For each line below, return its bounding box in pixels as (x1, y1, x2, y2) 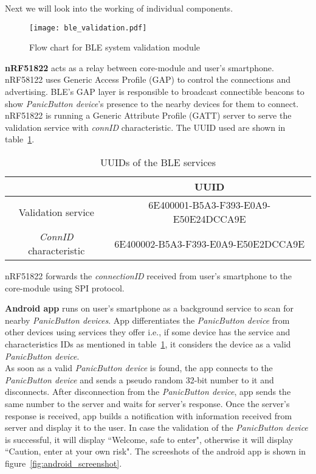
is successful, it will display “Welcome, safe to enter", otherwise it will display (5, 433, 294, 445)
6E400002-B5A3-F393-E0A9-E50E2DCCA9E (114, 236, 305, 251)
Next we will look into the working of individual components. (5, 2, 233, 14)
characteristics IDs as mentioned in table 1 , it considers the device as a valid (5, 337, 291, 350)
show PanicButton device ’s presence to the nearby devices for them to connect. (5, 97, 299, 110)
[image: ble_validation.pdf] (29, 23, 147, 32)
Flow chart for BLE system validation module (29, 41, 201, 54)
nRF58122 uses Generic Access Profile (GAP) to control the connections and (5, 73, 291, 86)
